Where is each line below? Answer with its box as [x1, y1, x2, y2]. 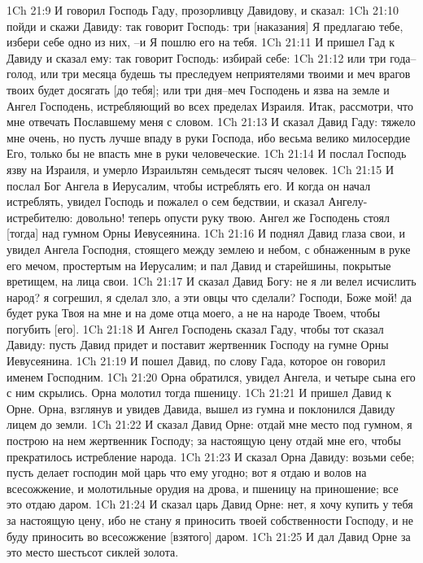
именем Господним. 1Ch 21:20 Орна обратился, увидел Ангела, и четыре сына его [7, 368, 416, 385]
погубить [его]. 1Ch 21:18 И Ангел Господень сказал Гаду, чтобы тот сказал [7, 320, 384, 337]
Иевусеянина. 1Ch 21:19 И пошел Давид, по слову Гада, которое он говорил [7, 352, 386, 369]
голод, [7, 65, 37, 82]
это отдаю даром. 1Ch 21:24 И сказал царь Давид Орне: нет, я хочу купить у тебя [7, 495, 413, 513]
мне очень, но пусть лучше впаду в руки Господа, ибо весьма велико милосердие [7, 129, 411, 146]
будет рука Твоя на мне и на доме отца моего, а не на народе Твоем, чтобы [7, 304, 381, 321]
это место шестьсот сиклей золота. [7, 543, 179, 561]
